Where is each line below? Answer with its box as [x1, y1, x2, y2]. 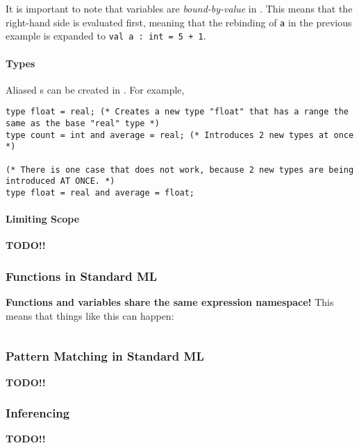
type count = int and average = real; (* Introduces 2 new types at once [6, 130, 354, 140]
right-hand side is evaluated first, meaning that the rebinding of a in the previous [6, 15, 352, 29]
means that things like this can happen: [6, 308, 174, 322]
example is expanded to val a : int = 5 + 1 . [6, 28, 206, 43]
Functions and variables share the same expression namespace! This [6, 295, 334, 309]
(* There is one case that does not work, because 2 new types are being [6, 164, 354, 175]
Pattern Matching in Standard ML [6, 347, 204, 365]
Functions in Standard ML [6, 267, 158, 284]
